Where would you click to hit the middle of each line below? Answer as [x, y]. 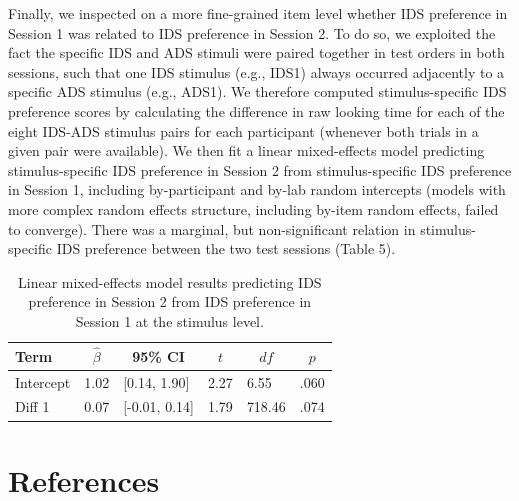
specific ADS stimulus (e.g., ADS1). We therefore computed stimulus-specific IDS [257, 91]
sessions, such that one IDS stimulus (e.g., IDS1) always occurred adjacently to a [256, 71]
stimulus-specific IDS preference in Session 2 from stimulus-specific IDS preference [260, 169]
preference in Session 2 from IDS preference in [170, 301]
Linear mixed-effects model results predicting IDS [170, 281]
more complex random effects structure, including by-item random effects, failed [253, 208]
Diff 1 [32, 406]
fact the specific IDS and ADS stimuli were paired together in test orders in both [256, 52]
